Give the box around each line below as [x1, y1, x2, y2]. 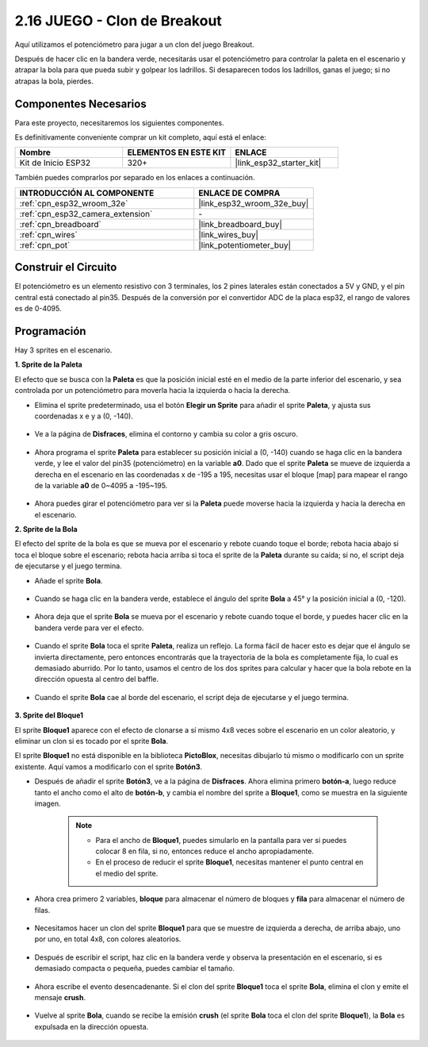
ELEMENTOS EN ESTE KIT [127, 147, 226, 158]
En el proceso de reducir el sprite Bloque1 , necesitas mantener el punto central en [95, 857, 364, 867]
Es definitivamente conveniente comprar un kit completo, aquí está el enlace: [14, 133, 267, 142]
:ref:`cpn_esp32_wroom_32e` [19, 198, 128, 209]
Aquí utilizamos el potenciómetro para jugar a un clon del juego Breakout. [14, 40, 255, 49]
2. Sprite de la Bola [14, 525, 78, 534]
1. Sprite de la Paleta [14, 360, 82, 369]
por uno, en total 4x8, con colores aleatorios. [34, 934, 182, 944]
